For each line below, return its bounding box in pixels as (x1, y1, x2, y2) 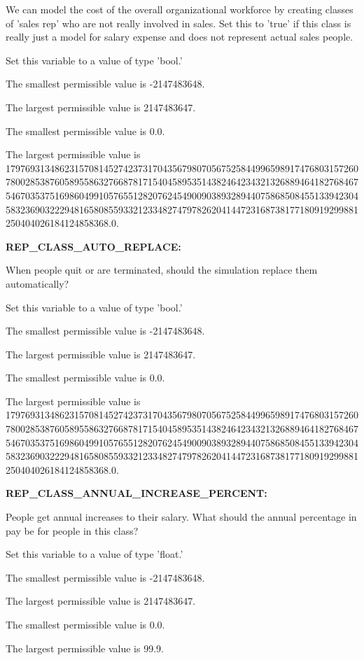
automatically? (6, 276, 69, 290)
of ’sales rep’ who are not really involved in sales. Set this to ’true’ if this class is (6, 15, 351, 30)
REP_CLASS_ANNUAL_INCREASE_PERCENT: (6, 486, 267, 500)
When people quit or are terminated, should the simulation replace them (6, 262, 318, 277)
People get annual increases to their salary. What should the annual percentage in (6, 510, 357, 524)
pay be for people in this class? (6, 523, 139, 538)
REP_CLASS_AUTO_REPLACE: (6, 239, 181, 253)
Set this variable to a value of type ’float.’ (6, 547, 183, 561)
